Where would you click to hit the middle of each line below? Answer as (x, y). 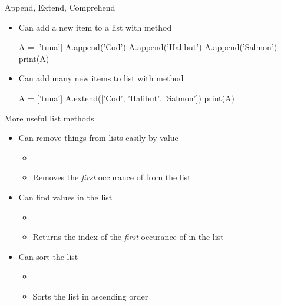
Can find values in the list (65, 197)
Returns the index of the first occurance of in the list (128, 237)
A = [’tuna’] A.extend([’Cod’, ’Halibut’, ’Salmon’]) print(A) (126, 98)
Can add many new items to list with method (101, 78)
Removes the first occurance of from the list (112, 177)
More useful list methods (49, 118)
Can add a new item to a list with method (95, 27)
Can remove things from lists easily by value (98, 138)
